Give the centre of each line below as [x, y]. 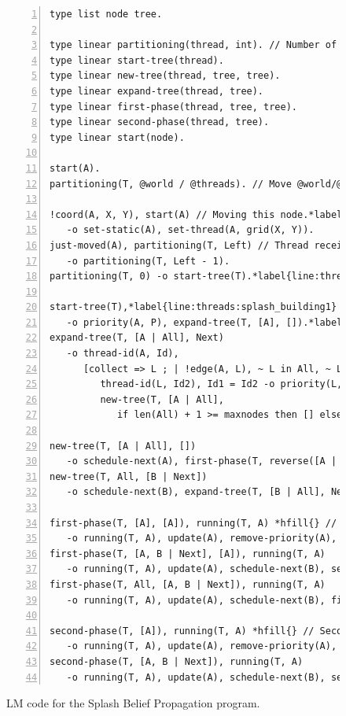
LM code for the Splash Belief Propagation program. [133, 703]
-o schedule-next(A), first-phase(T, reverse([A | [202, 461]
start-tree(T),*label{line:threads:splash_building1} [193, 307]
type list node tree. [106, 14]
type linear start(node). [117, 137]
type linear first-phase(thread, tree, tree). [173, 107]
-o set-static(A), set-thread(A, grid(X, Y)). [190, 230]
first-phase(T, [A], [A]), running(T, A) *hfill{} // [193, 523]
